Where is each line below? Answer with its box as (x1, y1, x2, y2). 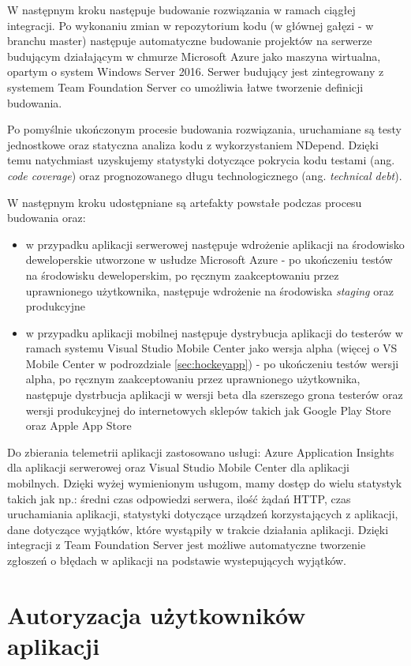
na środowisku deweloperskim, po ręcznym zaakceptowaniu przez (25, 266, 339, 283)
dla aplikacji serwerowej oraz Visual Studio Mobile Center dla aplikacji (7, 459, 349, 476)
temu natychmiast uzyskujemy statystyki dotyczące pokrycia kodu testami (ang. (7, 152, 395, 168)
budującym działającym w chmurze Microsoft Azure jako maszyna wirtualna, (7, 47, 381, 64)
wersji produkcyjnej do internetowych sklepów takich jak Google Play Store (25, 401, 391, 418)
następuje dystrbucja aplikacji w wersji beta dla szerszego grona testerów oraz (25, 386, 403, 403)
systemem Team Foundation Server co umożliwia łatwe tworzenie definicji (7, 78, 364, 95)
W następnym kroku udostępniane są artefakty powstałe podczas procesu (7, 194, 362, 210)
